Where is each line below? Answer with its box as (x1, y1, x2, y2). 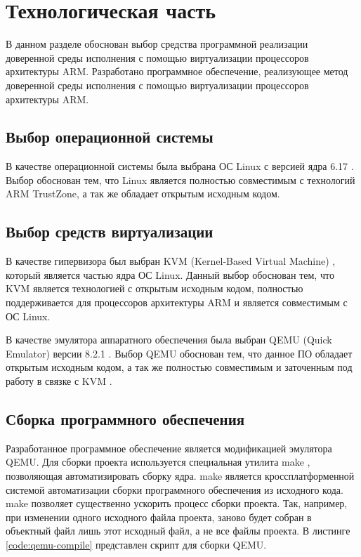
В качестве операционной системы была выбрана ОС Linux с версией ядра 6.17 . (6, 159, 354, 173)
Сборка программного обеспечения (6, 408, 245, 430)
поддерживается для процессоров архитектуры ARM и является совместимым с (6, 295, 348, 310)
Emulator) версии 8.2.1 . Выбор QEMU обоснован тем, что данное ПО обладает (6, 346, 353, 360)
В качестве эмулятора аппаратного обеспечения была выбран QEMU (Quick (6, 332, 332, 347)
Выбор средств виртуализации (6, 221, 214, 242)
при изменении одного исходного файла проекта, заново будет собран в (6, 509, 312, 524)
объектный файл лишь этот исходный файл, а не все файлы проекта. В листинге (6, 523, 350, 538)
